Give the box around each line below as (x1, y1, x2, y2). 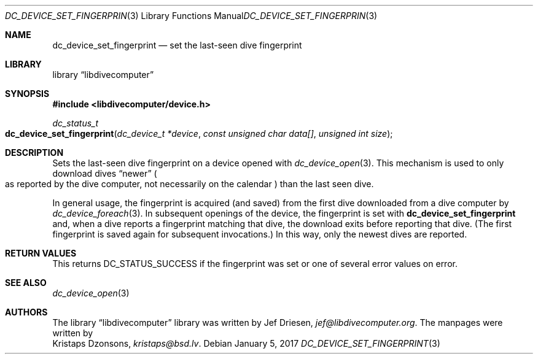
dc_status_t (52, 118, 99, 128)
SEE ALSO (5, 277, 47, 288)
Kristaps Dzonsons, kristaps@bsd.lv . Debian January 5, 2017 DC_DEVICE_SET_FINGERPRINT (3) (52, 338, 440, 349)
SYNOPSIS (5, 88, 50, 99)
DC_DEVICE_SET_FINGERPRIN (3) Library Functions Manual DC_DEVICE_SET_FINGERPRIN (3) (5, 10, 378, 21)
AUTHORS (5, 307, 48, 317)
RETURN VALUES (5, 248, 77, 258)
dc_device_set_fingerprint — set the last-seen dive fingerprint (52, 40, 302, 50)
